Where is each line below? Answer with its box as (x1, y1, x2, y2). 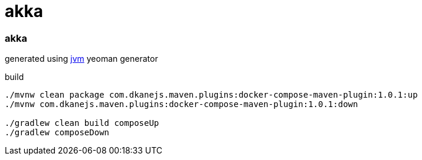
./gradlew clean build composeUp (5, 118, 159, 128)
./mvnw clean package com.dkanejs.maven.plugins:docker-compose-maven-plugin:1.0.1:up (5, 90, 418, 100)
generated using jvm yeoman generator (5, 54, 158, 64)
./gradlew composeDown (5, 128, 110, 138)
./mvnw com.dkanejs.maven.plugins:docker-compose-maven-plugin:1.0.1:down (5, 99, 358, 109)
